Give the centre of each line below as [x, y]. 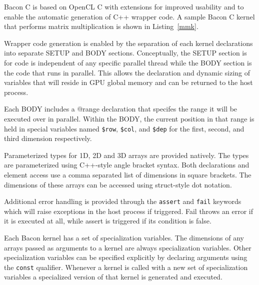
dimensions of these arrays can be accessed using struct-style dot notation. [118, 184]
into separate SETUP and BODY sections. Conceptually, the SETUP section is [125, 53]
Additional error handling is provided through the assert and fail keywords [123, 201]
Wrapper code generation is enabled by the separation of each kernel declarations [128, 43]
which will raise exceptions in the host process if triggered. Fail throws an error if [128, 211]
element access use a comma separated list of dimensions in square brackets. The [128, 174]
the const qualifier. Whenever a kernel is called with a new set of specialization [126, 267]
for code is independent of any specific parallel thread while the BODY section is [128, 62]
